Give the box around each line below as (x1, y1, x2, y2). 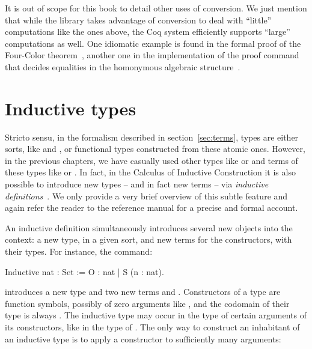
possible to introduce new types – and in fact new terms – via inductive (5, 178, 269, 190)
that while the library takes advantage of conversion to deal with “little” (5, 13, 272, 26)
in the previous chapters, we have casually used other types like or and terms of (5, 154, 298, 166)
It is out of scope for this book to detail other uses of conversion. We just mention (5, 2, 307, 14)
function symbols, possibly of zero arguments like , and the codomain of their (5, 297, 290, 309)
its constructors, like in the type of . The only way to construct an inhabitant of (5, 321, 300, 333)
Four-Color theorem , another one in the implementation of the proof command (5, 49, 299, 61)
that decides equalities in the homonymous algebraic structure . (5, 60, 240, 73)
